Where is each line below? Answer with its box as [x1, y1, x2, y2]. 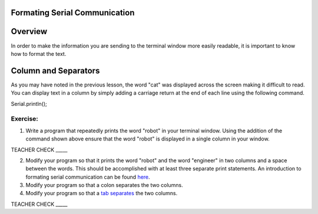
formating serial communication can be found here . [25, 173, 150, 180]
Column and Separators [11, 65, 100, 76]
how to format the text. [11, 50, 67, 57]
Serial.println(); [11, 100, 47, 107]
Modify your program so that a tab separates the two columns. [25, 190, 178, 197]
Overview [11, 26, 48, 36]
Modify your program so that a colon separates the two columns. [25, 182, 184, 189]
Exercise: [11, 115, 38, 123]
